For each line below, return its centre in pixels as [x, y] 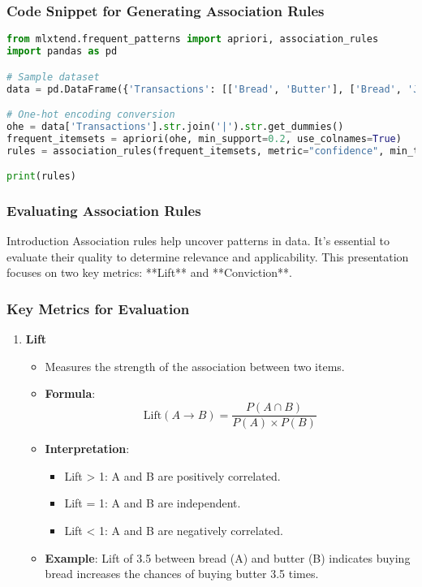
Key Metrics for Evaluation [98, 308]
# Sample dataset [53, 77]
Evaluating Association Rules [104, 210]
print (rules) [41, 177]
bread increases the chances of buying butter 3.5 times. [182, 574]
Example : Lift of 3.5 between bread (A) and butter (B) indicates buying [228, 557]
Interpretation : [87, 449]
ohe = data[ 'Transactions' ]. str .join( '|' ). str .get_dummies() [175, 126]
